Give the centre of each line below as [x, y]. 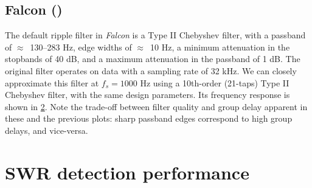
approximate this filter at [52, 82]
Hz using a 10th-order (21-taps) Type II [215, 82]
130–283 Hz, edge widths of [81, 47]
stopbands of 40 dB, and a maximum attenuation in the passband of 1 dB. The [153, 59]
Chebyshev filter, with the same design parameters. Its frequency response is [147, 95]
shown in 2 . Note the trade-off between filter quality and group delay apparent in [156, 106]
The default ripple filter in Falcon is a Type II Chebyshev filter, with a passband [155, 35]
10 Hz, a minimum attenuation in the [220, 47]
